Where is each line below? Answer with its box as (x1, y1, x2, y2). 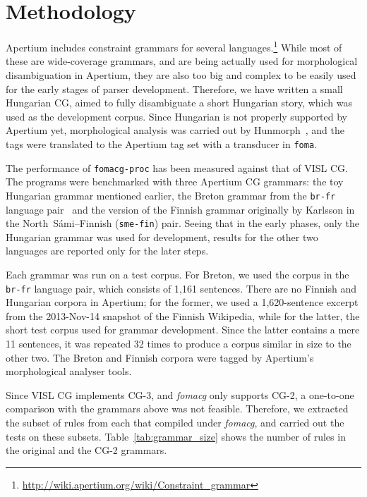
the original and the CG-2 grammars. (6, 443, 167, 458)
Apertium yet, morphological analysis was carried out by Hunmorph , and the (6, 123, 344, 137)
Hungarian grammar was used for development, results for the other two (6, 229, 318, 244)
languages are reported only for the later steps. (6, 243, 209, 258)
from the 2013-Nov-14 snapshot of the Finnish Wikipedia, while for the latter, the (6, 308, 360, 323)
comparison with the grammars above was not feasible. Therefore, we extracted (6, 401, 349, 416)
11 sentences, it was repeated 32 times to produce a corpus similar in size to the (6, 336, 351, 350)
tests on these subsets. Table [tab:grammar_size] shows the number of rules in (6, 429, 346, 443)
